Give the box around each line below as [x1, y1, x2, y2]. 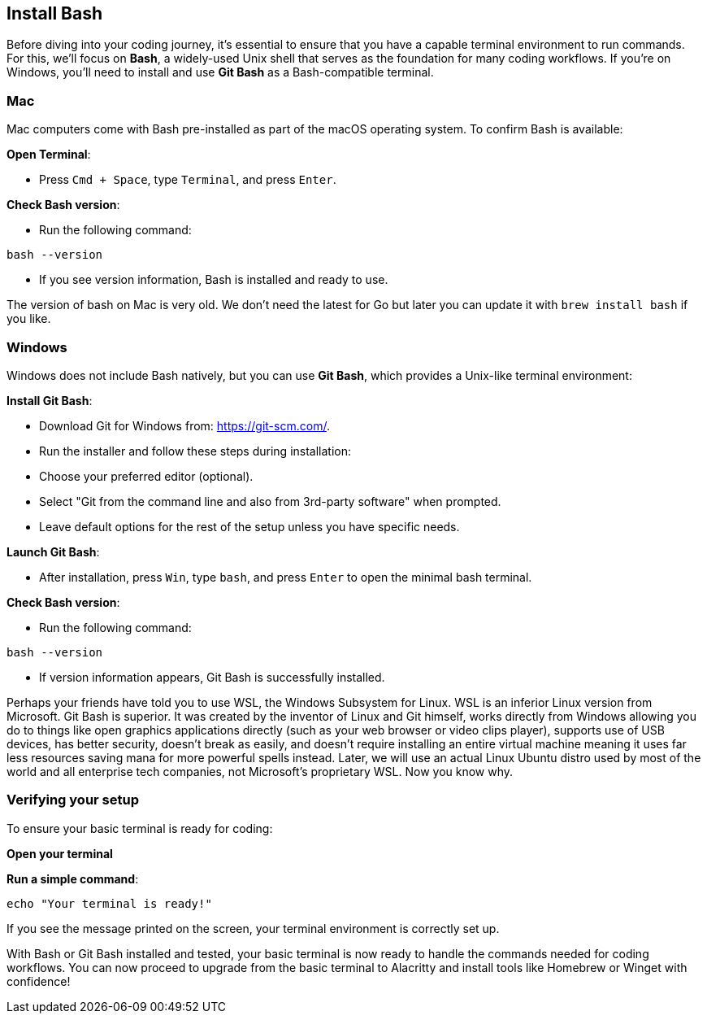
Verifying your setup [7, 791, 140, 809]
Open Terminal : [7, 147, 91, 162]
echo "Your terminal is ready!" [7, 896, 212, 910]
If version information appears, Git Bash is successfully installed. [39, 669, 385, 684]
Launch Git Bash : [7, 544, 100, 559]
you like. [7, 312, 51, 326]
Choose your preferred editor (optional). [39, 469, 254, 483]
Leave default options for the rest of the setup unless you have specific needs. [39, 519, 460, 534]
